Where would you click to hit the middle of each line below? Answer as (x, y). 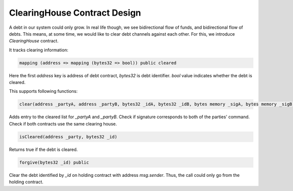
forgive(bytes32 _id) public (54, 162)
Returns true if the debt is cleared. (43, 149)
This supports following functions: (43, 91)
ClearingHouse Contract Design (75, 13)
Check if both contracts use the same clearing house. (63, 124)
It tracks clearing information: (39, 50)
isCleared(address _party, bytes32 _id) (68, 137)
